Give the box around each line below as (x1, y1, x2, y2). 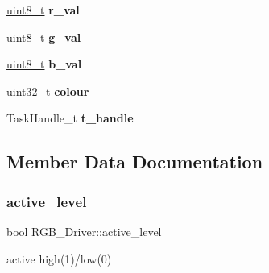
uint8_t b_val (6, 56, 82, 72)
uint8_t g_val (6, 28, 81, 45)
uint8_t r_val (6, 2, 80, 18)
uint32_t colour (6, 82, 89, 99)
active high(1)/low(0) (6, 250, 112, 267)
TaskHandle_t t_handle (6, 110, 134, 126)
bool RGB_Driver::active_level (6, 222, 162, 239)
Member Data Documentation (6, 149, 263, 174)
